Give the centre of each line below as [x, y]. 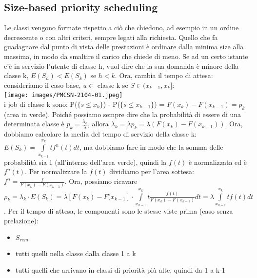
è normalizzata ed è [217, 162]
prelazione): [21, 220]
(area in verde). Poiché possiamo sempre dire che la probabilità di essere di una [123, 114]
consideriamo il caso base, [42, 85]
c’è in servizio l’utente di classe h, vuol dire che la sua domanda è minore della [121, 66]
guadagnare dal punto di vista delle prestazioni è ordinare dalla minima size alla [124, 47]
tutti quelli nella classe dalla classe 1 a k [76, 253]
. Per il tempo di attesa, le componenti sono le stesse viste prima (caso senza [119, 211]
